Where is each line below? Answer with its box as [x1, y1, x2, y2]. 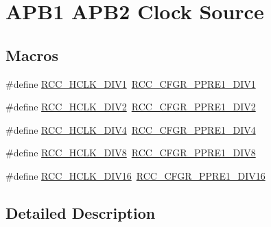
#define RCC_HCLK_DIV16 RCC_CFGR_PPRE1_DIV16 [5, 168, 266, 182]
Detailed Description [5, 202, 156, 223]
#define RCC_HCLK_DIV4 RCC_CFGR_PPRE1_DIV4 [5, 122, 256, 136]
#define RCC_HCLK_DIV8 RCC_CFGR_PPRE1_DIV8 [5, 145, 256, 160]
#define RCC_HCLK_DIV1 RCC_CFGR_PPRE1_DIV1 [5, 76, 256, 91]
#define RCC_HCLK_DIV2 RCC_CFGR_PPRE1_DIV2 [5, 99, 256, 114]
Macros [5, 44, 58, 65]
